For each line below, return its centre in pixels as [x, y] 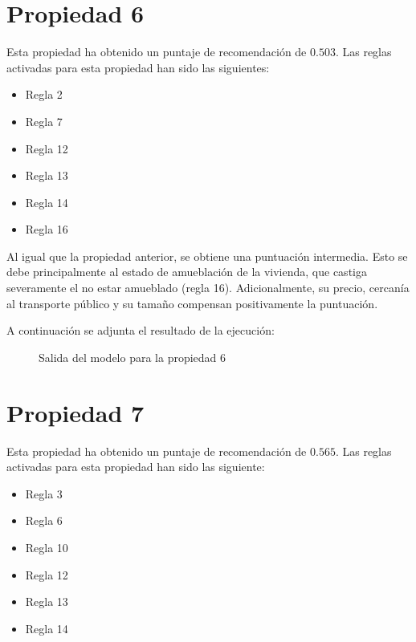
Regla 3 [44, 493]
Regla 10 [47, 547]
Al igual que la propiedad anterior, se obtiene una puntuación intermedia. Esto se [207, 256]
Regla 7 [44, 121]
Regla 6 [44, 520]
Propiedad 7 [75, 412]
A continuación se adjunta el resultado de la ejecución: [141, 330]
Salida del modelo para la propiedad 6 [133, 357]
